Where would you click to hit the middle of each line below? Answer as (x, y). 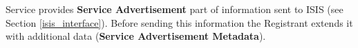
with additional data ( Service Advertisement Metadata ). (136, 36)
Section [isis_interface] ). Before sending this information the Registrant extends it (179, 22)
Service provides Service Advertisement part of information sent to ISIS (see (175, 9)
